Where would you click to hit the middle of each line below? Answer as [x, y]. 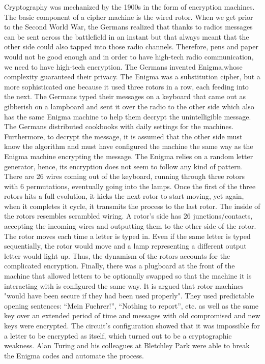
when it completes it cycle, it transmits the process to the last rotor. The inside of [132, 206]
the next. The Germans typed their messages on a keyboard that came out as [125, 96]
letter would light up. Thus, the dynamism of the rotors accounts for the [117, 255]
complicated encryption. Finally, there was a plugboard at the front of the [120, 266]
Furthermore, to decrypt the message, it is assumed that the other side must [123, 136]
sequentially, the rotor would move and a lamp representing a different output [125, 246]
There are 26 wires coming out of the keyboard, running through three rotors [125, 176]
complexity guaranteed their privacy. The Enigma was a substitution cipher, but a [132, 77]
